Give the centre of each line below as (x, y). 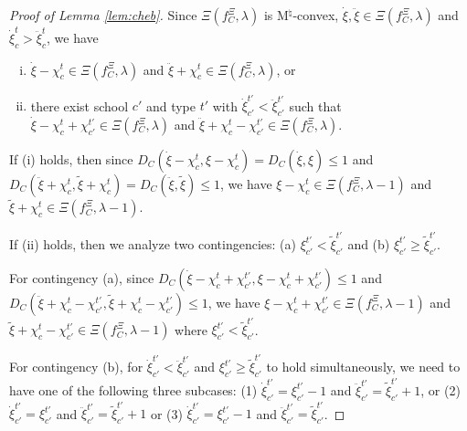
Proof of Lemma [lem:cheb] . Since (103, 15)
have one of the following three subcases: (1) (133, 389)
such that (315, 105)
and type (170, 105)
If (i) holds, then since (71, 159)
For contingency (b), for (76, 367)
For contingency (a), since (82, 277)
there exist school (80, 105)
